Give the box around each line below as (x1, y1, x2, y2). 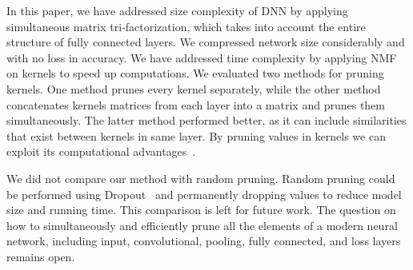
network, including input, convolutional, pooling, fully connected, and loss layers (6, 232, 401, 249)
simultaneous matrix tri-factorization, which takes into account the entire (6, 18, 366, 34)
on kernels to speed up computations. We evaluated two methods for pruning (6, 65, 384, 81)
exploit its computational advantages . (6, 143, 196, 160)
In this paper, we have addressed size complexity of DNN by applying (6, 2, 348, 18)
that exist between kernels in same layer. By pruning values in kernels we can (6, 127, 386, 144)
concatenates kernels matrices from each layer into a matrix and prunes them (6, 96, 385, 113)
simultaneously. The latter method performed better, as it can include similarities (6, 112, 407, 129)
